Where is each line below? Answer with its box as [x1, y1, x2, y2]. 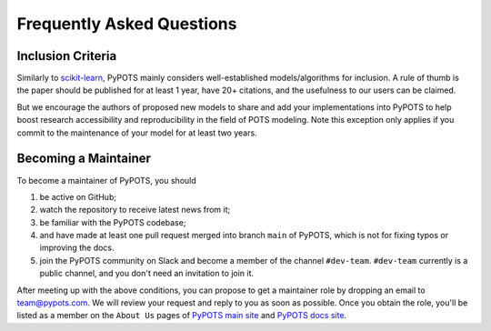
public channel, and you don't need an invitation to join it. [39, 268, 255, 279]
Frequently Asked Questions [16, 14, 237, 34]
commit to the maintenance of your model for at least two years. [16, 127, 258, 138]
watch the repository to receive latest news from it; [39, 205, 231, 216]
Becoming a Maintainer [16, 151, 152, 166]
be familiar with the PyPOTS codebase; [39, 216, 186, 227]
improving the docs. [39, 242, 115, 254]
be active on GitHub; [39, 191, 117, 202]
